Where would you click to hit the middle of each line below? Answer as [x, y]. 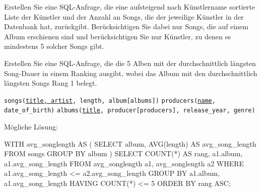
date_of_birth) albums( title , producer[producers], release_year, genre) [130, 111]
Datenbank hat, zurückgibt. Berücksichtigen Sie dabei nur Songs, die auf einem [126, 26]
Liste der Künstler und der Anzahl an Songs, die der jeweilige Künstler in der [124, 16]
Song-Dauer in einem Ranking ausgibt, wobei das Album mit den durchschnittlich [131, 73]
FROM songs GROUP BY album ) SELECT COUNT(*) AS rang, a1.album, [123, 153]
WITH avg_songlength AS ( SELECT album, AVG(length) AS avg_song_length [130, 143]
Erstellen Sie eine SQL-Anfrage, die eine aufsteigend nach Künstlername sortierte [129, 7]
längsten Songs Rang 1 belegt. [51, 83]
